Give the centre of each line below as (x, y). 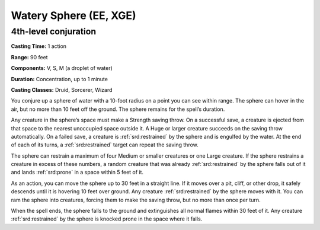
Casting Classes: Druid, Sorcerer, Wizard (62, 90)
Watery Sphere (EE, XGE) (73, 15)
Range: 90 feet (29, 57)
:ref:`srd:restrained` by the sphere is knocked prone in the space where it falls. (107, 219)
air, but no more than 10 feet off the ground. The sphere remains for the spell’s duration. (118, 109)
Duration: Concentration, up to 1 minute (59, 79)
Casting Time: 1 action (39, 46)
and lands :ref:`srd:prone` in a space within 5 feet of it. (77, 172)
